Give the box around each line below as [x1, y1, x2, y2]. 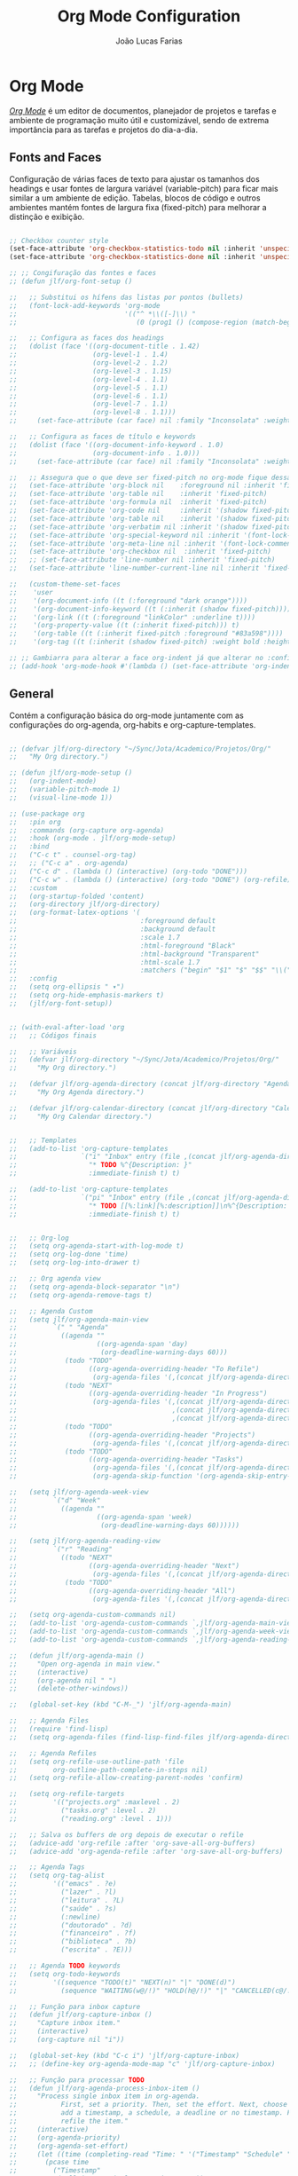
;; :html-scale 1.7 [9, 958, 200, 966]
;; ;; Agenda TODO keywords [9, 1961, 122, 1971]
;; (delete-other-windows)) [9, 1684, 129, 1693]
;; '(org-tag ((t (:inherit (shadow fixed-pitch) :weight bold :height [9, 637, 292, 647]
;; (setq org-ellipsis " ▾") [9, 982, 125, 991]
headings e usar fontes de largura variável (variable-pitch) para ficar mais [9, 183, 278, 193]
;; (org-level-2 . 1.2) [9, 359, 169, 367]
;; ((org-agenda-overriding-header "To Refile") [9, 1364, 260, 1373]
